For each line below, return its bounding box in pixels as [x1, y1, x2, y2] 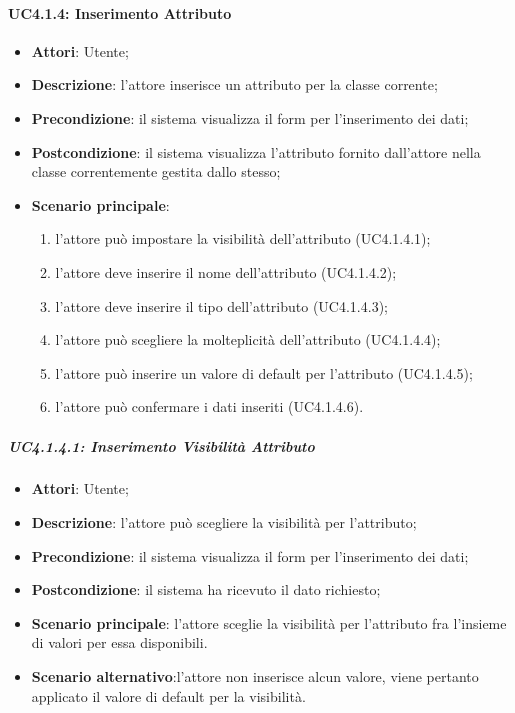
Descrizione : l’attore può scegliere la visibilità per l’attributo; [31, 512, 417, 533]
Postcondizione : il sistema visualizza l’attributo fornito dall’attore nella [31, 141, 481, 162]
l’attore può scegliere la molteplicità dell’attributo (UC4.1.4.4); [55, 329, 441, 350]
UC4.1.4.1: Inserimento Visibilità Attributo [8, 435, 315, 456]
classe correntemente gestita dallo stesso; [31, 161, 281, 182]
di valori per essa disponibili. [31, 632, 208, 653]
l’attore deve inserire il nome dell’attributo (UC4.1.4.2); [55, 261, 397, 282]
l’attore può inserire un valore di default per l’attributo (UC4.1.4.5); [55, 362, 473, 383]
